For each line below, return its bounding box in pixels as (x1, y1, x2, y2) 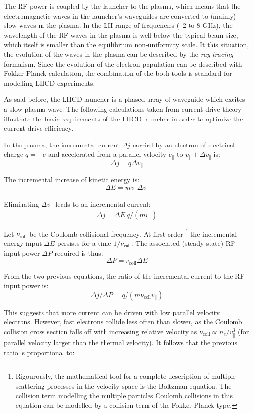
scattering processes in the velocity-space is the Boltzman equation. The (15, 380, 232, 390)
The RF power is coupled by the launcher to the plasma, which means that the (4, 1, 241, 11)
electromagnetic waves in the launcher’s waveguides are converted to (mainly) (4, 10, 236, 21)
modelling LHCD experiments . (4, 77, 95, 88)
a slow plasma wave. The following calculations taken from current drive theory (4, 103, 242, 114)
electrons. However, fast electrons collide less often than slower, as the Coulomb (4, 316, 242, 327)
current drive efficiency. (4, 123, 74, 133)
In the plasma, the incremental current (4, 139, 120, 149)
